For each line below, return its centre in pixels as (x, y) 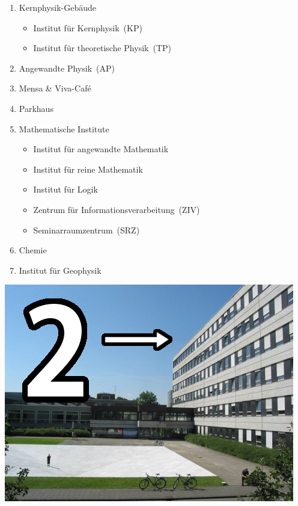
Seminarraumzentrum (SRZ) (87, 230)
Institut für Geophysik (60, 270)
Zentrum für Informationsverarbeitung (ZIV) (117, 209)
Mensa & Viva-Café (55, 88)
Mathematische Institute (64, 128)
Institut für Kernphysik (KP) (88, 27)
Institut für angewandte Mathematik (101, 149)
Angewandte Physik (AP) (67, 68)
